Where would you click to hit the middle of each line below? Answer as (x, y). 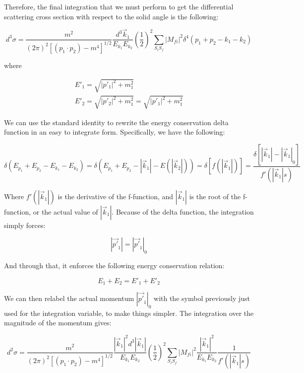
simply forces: (25, 225)
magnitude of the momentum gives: (58, 323)
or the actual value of (65, 211)
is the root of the (215, 196)
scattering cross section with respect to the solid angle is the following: (111, 16)
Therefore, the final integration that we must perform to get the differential (119, 6)
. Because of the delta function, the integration (183, 211)
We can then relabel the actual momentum (69, 298)
